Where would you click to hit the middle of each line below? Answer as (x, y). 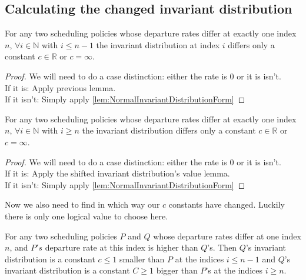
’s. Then (222, 247)
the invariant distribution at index (158, 44)
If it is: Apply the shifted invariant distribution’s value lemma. (117, 173)
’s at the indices (234, 270)
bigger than (177, 270)
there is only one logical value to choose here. (87, 216)
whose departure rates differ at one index (227, 236)
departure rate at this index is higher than (122, 247)
